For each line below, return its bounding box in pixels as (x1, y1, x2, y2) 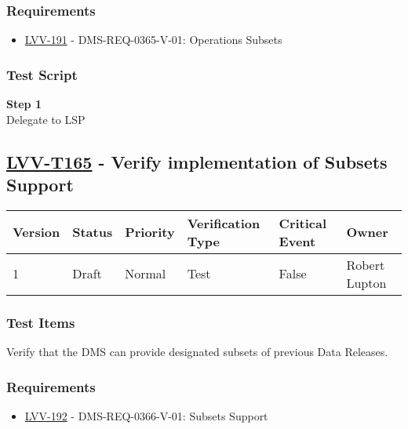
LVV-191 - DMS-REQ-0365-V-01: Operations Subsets (24, 31, 282, 48)
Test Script (6, 64, 78, 84)
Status (72, 223, 113, 242)
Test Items (6, 312, 75, 332)
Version (13, 223, 60, 242)
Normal (125, 264, 166, 283)
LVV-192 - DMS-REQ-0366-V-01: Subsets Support (24, 407, 268, 424)
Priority (125, 223, 175, 242)
